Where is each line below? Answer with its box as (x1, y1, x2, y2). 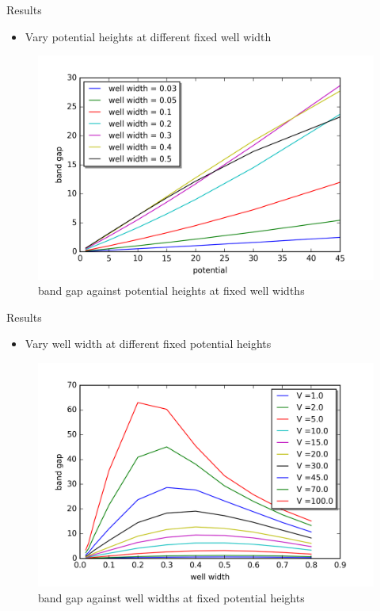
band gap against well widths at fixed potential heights (38, 589, 305, 605)
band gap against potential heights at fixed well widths (38, 282, 305, 299)
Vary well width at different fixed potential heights (25, 335, 272, 352)
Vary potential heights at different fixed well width (25, 28, 272, 44)
